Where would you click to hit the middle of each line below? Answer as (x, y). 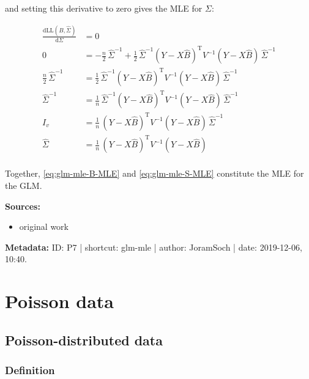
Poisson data (59, 301)
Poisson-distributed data (84, 340)
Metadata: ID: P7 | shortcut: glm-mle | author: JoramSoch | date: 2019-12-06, (154, 247)
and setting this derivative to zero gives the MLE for (104, 8)
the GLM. (24, 186)
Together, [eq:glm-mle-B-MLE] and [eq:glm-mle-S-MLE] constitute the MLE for (154, 173)
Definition (30, 370)
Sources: (23, 206)
